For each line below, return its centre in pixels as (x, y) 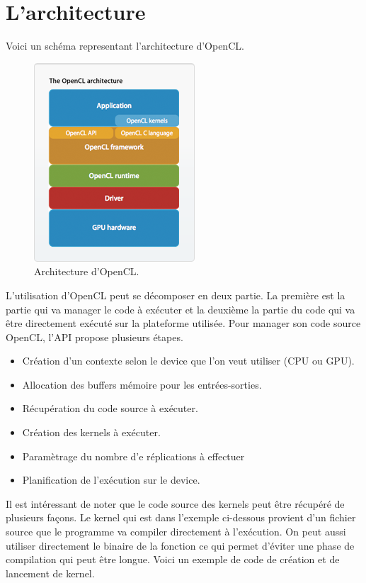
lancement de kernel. (50, 573)
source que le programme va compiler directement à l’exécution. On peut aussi (176, 532)
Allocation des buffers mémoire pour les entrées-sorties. (142, 384)
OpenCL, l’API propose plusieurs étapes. (95, 337)
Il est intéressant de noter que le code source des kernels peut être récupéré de (175, 503)
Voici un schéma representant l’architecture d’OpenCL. (125, 46)
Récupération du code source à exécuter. (110, 408)
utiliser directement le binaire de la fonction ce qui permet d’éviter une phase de (180, 545)
